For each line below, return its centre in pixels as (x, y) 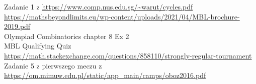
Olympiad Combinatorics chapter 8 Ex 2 (67, 36)
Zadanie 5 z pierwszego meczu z (53, 65)
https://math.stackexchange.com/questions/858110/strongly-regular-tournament (128, 55)
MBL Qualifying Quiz (38, 46)
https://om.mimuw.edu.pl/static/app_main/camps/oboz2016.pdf (105, 75)
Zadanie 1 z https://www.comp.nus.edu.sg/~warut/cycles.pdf (99, 6)
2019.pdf (17, 26)
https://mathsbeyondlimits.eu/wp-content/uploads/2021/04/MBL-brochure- (122, 16)
